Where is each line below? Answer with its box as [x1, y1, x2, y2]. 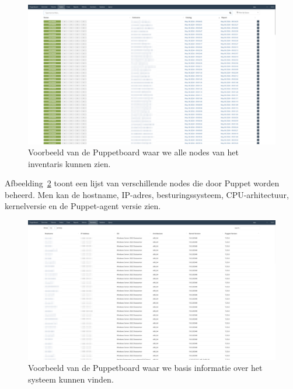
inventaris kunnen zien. [28, 157, 111, 169]
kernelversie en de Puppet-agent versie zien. [5, 200, 161, 212]
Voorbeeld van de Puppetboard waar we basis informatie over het [28, 362, 263, 374]
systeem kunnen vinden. [28, 373, 114, 385]
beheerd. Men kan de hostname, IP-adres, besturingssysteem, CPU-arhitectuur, [5, 188, 289, 200]
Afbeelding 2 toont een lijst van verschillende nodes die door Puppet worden [5, 177, 280, 189]
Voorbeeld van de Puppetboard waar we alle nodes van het [28, 146, 239, 158]
